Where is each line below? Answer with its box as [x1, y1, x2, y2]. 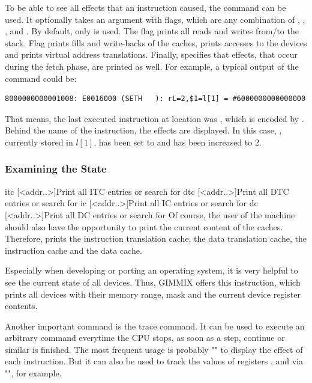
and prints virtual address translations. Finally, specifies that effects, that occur [5, 48, 298, 61]
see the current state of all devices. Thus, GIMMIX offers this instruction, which [5, 275, 301, 288]
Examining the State [5, 161, 107, 176]
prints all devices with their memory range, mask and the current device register [5, 287, 301, 300]
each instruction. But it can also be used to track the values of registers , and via [5, 355, 303, 367]
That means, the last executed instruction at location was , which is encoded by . [5, 112, 304, 124]
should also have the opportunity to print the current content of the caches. [5, 220, 283, 233]
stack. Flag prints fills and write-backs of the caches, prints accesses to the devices [5, 36, 307, 49]
